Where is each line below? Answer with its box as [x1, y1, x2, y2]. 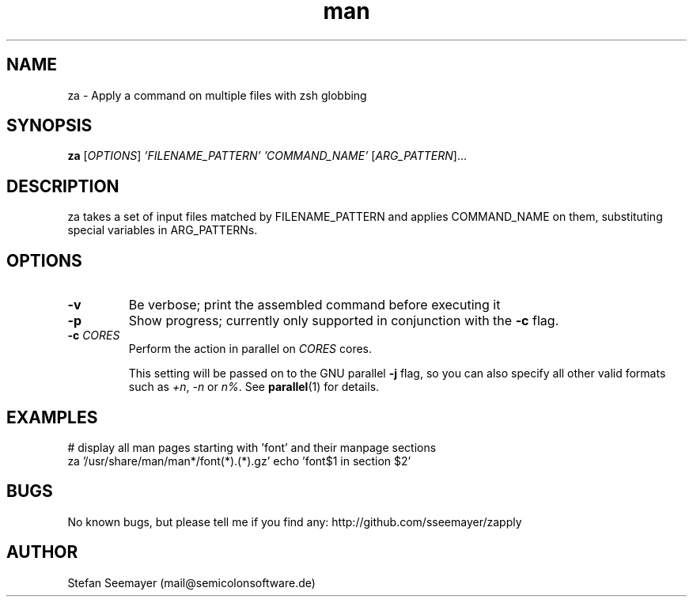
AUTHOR [6, 542, 78, 563]
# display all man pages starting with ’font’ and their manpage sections [67, 440, 437, 454]
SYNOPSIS [6, 116, 93, 136]
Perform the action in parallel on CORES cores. [128, 342, 373, 356]
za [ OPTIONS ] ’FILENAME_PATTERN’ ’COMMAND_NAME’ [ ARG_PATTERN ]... [67, 149, 468, 163]
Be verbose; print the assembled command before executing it [128, 297, 501, 313]
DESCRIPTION [6, 176, 119, 196]
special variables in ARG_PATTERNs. [67, 223, 258, 237]
